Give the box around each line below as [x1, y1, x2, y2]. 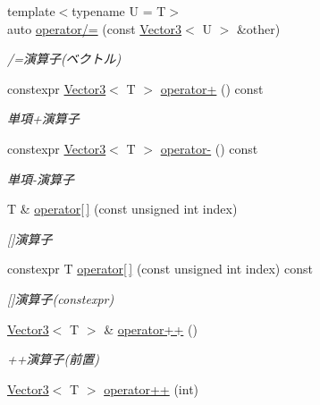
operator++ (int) [104, 379, 199, 398]
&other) [236, 19, 281, 38]
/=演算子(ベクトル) [7, 49, 122, 68]
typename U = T [72, 2, 166, 20]
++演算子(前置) [7, 350, 99, 368]
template [7, 2, 55, 20]
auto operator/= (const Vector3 [7, 19, 182, 38]
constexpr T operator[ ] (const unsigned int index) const [7, 259, 313, 278]
